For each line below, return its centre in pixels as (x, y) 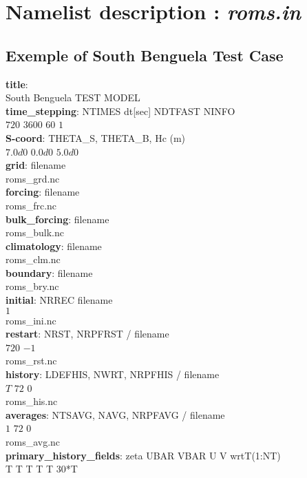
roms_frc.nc (31, 205)
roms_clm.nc (33, 259)
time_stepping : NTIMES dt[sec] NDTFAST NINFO (120, 111)
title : (17, 84)
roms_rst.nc (31, 361)
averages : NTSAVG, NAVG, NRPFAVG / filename (115, 414)
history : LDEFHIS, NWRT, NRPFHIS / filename (113, 374)
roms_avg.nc (33, 442)
